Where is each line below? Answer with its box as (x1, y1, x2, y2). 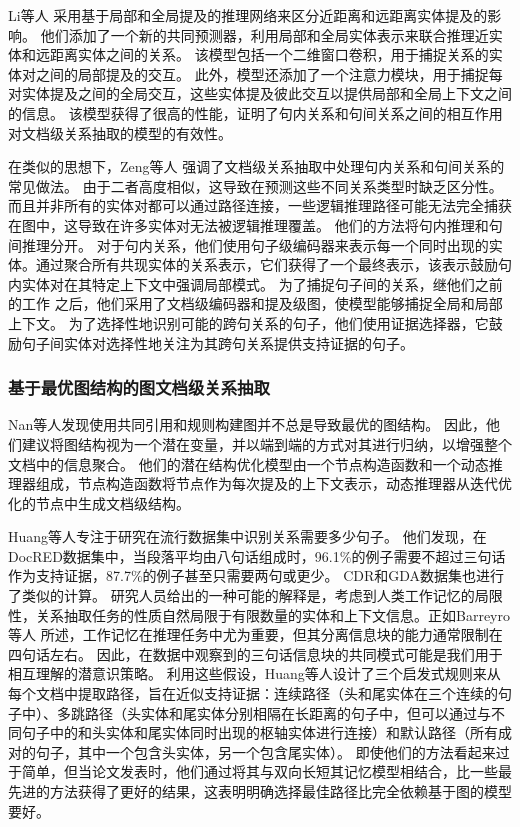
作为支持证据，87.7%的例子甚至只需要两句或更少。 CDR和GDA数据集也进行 (8, 565, 505, 586)
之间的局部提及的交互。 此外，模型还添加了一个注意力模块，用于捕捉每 (35, 63, 503, 84)
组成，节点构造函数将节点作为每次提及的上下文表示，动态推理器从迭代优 (35, 473, 512, 494)
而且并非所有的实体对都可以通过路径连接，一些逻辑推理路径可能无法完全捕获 (8, 195, 512, 216)
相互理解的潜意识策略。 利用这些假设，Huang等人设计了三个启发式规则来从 (8, 663, 501, 684)
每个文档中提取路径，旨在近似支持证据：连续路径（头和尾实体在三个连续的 (8, 683, 498, 704)
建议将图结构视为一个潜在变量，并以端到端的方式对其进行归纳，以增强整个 (21, 433, 512, 454)
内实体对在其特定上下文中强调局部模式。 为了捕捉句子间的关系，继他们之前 (8, 273, 503, 294)
